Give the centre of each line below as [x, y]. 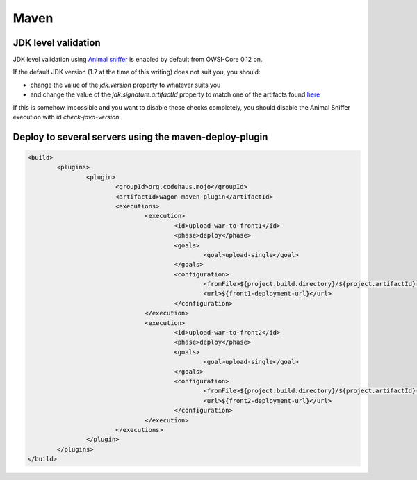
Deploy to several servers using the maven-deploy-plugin [140, 136]
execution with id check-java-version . [67, 117]
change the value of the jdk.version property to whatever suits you [125, 85]
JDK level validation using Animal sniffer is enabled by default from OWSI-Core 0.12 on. [138, 60]
